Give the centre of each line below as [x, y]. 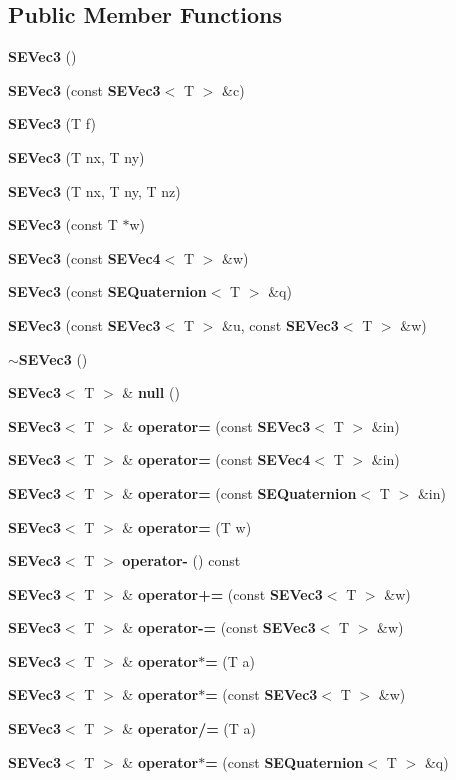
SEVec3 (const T [63, 224]
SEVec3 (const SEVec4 [84, 257]
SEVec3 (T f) [52, 123]
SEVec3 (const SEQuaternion [107, 291]
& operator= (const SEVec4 [216, 459]
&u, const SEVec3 [280, 324]
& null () [151, 392]
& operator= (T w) [187, 526]
